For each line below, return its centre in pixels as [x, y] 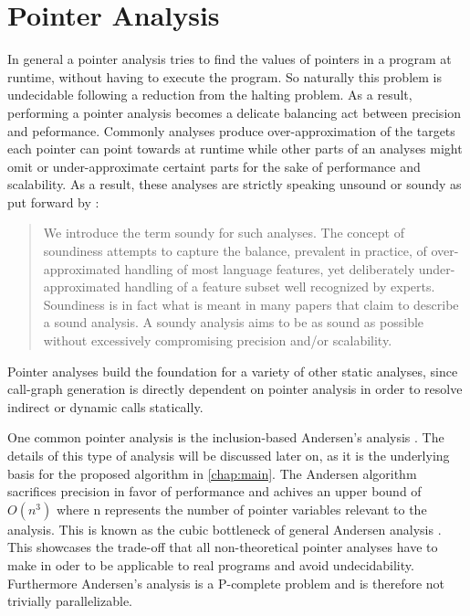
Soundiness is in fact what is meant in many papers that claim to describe [251, 304]
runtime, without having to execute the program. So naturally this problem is [225, 76]
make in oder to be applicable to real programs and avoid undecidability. [211, 564]
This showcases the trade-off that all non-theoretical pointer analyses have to [223, 547]
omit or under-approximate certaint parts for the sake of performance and [214, 166]
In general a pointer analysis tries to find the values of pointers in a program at [230, 59]
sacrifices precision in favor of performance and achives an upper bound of [214, 491]
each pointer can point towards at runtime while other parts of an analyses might [235, 149]
